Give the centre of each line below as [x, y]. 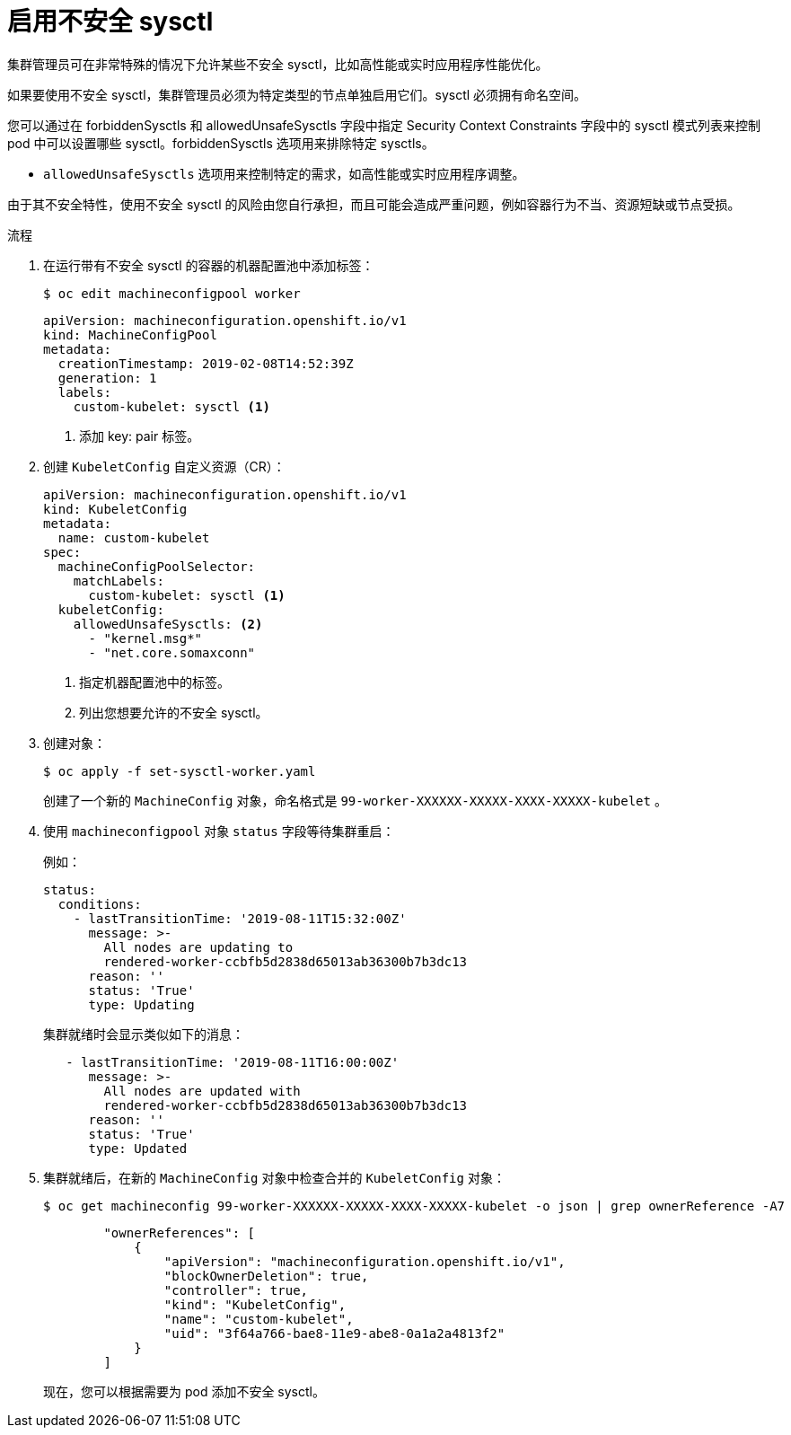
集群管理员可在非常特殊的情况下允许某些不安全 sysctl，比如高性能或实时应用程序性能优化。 [278, 64]
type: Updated [138, 1148]
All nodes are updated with [202, 1091]
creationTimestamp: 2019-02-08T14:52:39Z [206, 363]
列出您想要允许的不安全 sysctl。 [174, 712]
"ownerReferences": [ [180, 1233]
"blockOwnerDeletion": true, [266, 1276]
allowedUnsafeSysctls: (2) [168, 624]
